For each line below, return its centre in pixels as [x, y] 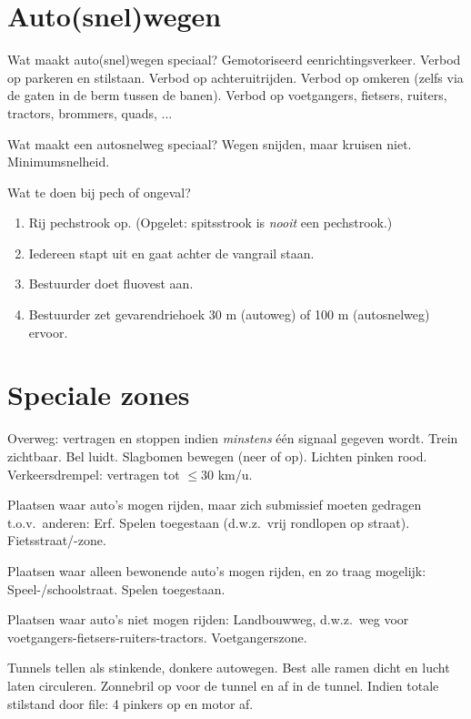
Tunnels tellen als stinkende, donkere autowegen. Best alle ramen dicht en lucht [229, 668]
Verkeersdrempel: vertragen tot [94, 474]
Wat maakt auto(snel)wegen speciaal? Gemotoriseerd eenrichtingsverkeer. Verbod [234, 60]
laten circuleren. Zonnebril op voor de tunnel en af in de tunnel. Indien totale [223, 685]
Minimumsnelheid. [59, 162]
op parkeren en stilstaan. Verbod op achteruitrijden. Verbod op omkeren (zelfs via [235, 77]
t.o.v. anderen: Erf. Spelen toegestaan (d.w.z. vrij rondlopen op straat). [209, 522]
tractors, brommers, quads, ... [90, 112]
